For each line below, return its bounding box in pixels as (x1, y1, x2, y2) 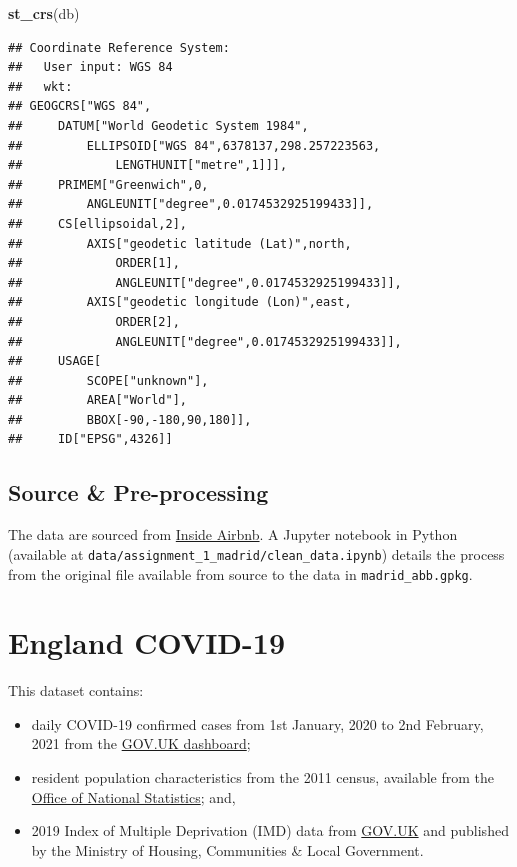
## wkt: (8, 79, 73, 94)
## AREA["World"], (8, 393, 187, 408)
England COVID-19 (8, 622, 285, 663)
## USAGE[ (8, 354, 102, 369)
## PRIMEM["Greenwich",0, (8, 177, 209, 192)
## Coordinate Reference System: (8, 40, 230, 55)
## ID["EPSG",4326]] (8, 432, 173, 447)
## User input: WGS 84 (8, 60, 173, 75)
